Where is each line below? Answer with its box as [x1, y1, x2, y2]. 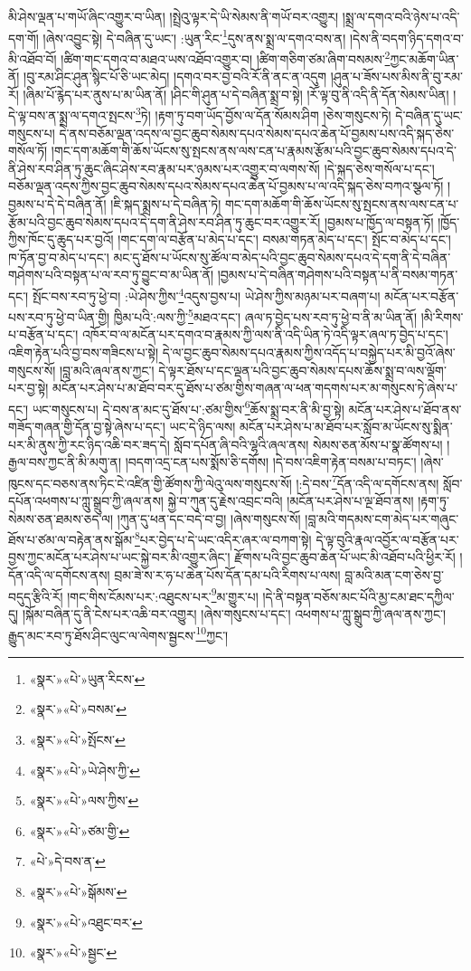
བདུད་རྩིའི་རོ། [8, 586, 63, 605]
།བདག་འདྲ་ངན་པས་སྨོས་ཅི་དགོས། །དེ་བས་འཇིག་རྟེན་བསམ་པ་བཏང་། [125, 452, 417, 471]
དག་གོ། [8, 28, 39, 47]
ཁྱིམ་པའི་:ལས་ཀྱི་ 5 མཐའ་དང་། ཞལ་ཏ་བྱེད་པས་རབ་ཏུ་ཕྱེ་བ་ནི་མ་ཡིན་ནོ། [113, 305, 418, 326]
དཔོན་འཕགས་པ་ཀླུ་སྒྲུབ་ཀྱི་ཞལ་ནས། [8, 491, 164, 510]
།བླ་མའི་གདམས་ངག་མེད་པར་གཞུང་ [305, 509, 459, 528]
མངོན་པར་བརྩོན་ [384, 286, 459, 305]
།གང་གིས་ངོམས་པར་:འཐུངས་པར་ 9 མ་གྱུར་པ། [67, 584, 259, 605]
